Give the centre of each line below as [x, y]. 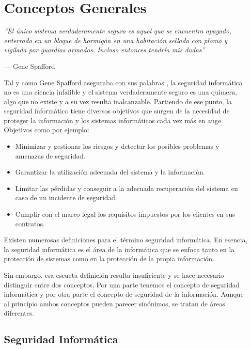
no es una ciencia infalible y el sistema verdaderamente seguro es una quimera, [121, 92]
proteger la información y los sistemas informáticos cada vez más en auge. [114, 120]
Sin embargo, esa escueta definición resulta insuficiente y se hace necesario [114, 275]
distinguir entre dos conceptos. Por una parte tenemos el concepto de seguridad [122, 284]
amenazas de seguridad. [50, 155]
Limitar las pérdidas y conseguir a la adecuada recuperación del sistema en [127, 188]
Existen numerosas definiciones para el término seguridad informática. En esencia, [126, 240]
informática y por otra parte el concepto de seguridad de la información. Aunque [124, 294]
